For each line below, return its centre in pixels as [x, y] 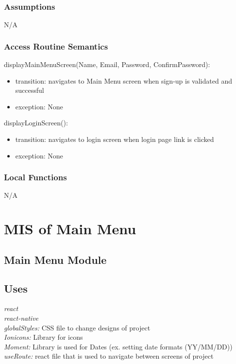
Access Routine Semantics [56, 46]
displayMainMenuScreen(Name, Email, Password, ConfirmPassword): [107, 64]
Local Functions [35, 177]
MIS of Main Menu [70, 229]
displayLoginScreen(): [36, 123]
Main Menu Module [55, 259]
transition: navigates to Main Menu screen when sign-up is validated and [124, 80]
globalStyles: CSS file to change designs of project [77, 327]
